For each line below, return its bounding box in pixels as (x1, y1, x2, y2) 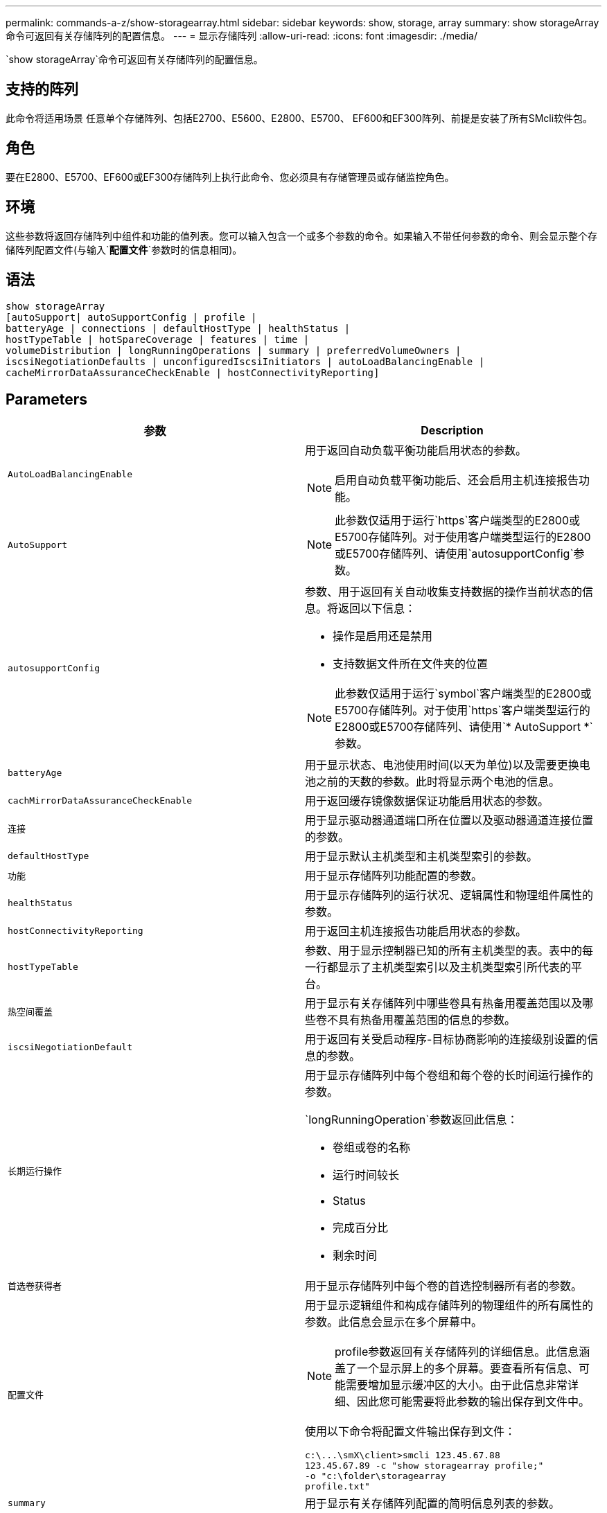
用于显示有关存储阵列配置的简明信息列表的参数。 (305, 1496, 561, 1511)
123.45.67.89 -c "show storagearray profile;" (305, 1460, 544, 1471)
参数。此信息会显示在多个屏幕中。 (305, 1315, 483, 1329)
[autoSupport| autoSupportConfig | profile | (6, 312, 257, 324)
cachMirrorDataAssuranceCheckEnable (8, 795, 193, 806)
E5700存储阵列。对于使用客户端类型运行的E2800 (335, 530, 591, 545)
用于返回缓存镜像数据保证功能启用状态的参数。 (305, 794, 549, 808)
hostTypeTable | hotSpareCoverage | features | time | (6, 334, 310, 346)
